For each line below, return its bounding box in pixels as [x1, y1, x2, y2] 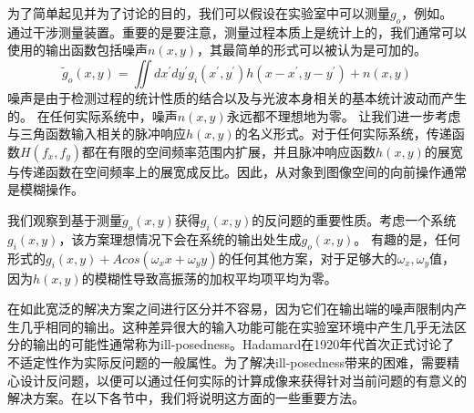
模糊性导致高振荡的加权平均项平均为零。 [94, 268, 337, 287]
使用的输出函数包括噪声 [7, 40, 148, 59]
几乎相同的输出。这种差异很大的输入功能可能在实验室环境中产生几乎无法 [19, 316, 454, 336]
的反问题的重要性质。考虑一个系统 [252, 210, 457, 229]
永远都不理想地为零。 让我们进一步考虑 [226, 106, 461, 125]
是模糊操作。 [7, 180, 84, 199]
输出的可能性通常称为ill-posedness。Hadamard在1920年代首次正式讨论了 [32, 335, 455, 354]
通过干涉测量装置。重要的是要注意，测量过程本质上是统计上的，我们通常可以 [7, 22, 467, 41]
